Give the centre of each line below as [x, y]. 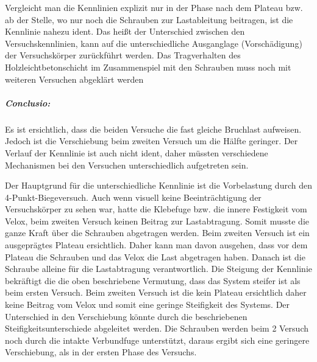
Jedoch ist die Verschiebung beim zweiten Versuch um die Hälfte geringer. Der [151, 141]
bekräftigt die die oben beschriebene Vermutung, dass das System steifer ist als [153, 280]
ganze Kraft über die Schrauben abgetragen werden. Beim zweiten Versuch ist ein [157, 233]
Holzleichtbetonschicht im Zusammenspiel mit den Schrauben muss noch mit [148, 67]
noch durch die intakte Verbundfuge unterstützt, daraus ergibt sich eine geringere [157, 340]
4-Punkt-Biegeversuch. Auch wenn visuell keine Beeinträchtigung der [133, 197]
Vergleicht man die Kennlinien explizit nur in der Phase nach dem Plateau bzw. [154, 7]
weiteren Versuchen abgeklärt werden [74, 79]
